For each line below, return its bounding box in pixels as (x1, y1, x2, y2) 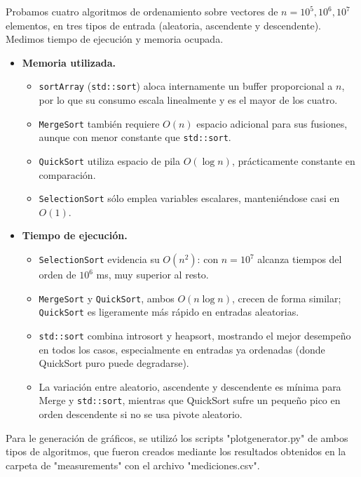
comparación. (39, 167, 96, 182)
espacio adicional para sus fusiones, (196, 116, 348, 130)
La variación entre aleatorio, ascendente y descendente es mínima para (39, 379, 341, 394)
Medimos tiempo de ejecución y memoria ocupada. (6, 32, 224, 46)
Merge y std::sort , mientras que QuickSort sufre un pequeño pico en (39, 393, 341, 408)
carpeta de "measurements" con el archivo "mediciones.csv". (6, 457, 260, 472)
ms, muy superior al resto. (96, 267, 209, 282)
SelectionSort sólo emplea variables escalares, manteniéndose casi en (39, 191, 340, 206)
